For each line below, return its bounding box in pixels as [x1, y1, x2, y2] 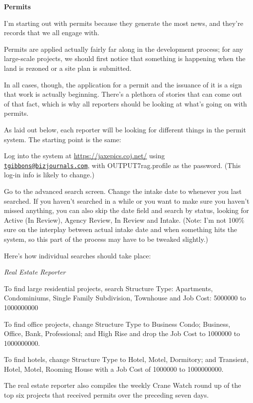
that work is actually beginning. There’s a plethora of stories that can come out [4, 89, 242, 99]
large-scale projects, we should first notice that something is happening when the [4, 53, 246, 64]
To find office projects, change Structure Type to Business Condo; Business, [4, 318, 231, 329]
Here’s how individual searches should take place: [4, 250, 151, 260]
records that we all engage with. [4, 27, 99, 38]
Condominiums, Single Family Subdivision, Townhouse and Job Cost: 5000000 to [4, 293, 246, 303]
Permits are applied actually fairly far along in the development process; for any [4, 43, 243, 54]
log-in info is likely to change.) [4, 170, 95, 180]
